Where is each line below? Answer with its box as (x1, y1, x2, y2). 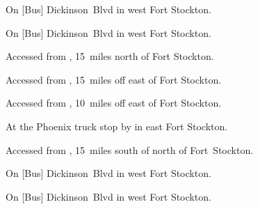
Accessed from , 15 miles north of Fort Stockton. (6, 49, 214, 63)
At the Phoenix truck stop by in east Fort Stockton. (6, 118, 228, 133)
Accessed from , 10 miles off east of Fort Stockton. (6, 95, 222, 110)
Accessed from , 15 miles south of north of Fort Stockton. (6, 142, 254, 157)
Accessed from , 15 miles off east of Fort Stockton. (6, 72, 222, 86)
